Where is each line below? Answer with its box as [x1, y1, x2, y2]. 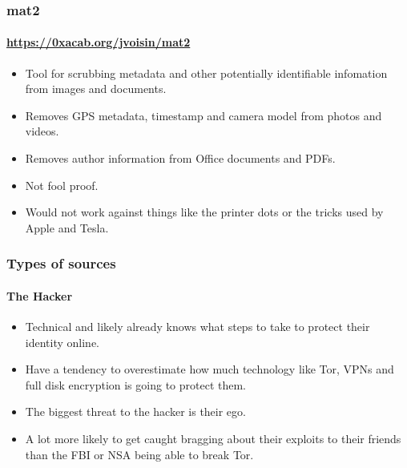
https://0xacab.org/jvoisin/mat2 [6, 34, 191, 50]
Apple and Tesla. [25, 219, 109, 236]
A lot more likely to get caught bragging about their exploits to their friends [25, 430, 401, 446]
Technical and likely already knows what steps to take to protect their [25, 318, 370, 335]
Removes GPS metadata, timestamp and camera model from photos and [25, 107, 382, 123]
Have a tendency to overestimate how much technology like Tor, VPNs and [25, 361, 394, 377]
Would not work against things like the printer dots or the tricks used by [25, 204, 384, 220]
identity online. [25, 333, 99, 350]
